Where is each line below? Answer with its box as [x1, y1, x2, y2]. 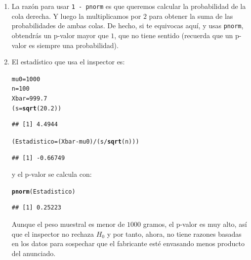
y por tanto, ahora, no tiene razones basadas [107, 228, 242, 239]
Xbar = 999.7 [11, 95, 47, 102]
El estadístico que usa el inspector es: [11, 56, 125, 67]
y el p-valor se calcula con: [11, 169, 92, 179]
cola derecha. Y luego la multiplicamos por [11, 10, 141, 21]
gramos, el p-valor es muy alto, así [143, 219, 247, 229]
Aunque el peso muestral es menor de [11, 219, 125, 229]
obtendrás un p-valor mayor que [11, 30, 109, 40]
